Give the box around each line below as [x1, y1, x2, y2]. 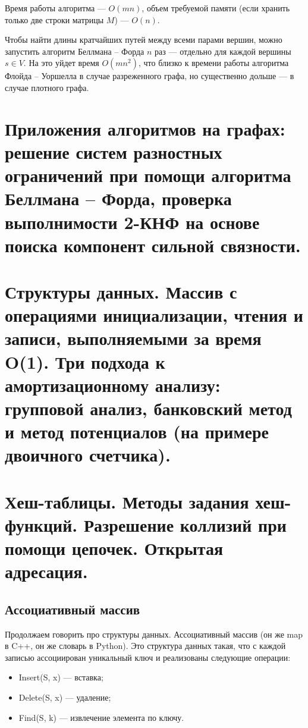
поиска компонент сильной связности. [5, 233, 301, 257]
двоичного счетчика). [5, 443, 171, 467]
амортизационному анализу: [5, 372, 221, 397]
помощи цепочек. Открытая [5, 536, 224, 560]
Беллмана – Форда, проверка [5, 186, 232, 211]
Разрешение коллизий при [83, 512, 287, 536]
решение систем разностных [5, 139, 222, 164]
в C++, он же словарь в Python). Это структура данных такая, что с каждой [5, 639, 286, 652]
